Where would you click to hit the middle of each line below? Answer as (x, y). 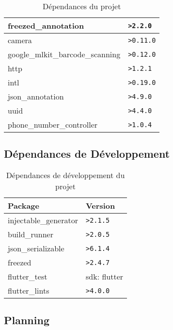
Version (101, 206)
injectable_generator (43, 220)
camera (20, 40)
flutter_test (28, 277)
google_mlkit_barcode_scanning (64, 54)
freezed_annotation (46, 25)
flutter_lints (29, 291)
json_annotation (36, 96)
